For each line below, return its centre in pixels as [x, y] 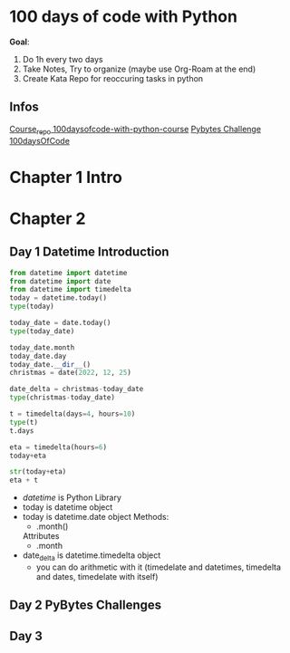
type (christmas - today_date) [63, 398]
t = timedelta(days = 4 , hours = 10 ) [72, 414]
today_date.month [42, 347]
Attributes [41, 536]
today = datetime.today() [58, 298]
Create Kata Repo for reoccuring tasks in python [113, 78]
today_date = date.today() [60, 323]
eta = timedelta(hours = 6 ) [58, 447]
